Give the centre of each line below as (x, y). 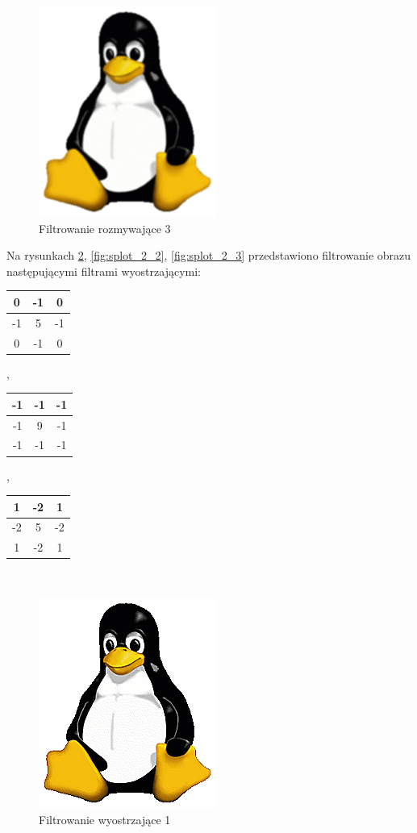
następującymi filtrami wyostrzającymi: (104, 271)
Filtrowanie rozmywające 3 (105, 228)
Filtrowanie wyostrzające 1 (105, 819)
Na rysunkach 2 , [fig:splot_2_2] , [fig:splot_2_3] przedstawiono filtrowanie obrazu (209, 255)
